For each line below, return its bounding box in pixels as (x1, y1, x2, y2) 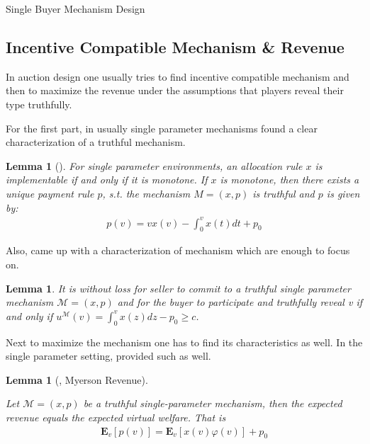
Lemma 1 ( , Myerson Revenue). (6, 372, 148, 387)
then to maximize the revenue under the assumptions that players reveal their (6, 83, 344, 98)
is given (326, 186, 360, 200)
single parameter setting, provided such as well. (6, 348, 211, 363)
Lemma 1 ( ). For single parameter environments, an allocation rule (6, 158, 303, 173)
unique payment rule (6, 186, 94, 200)
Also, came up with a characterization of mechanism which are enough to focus (6, 243, 350, 258)
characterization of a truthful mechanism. (6, 135, 186, 149)
